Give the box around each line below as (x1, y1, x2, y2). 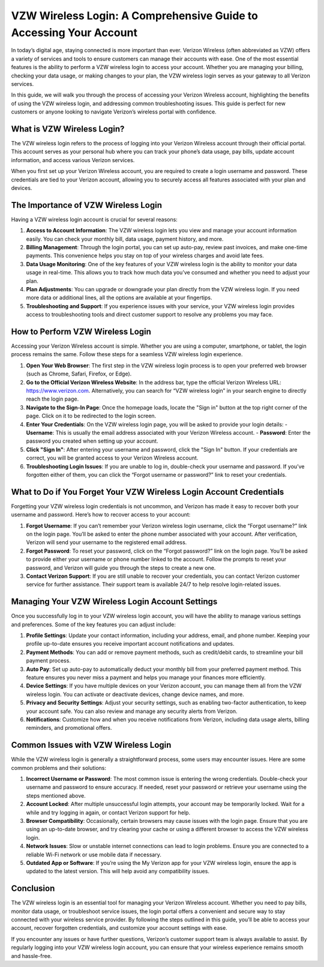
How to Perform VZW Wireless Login (11, 326, 151, 336)
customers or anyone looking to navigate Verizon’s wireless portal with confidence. (11, 108, 217, 115)
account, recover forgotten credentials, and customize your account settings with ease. (11, 924, 227, 932)
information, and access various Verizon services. (11, 156, 135, 163)
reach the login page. (26, 395, 79, 402)
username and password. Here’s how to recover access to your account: (11, 511, 191, 518)
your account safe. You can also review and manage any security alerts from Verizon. (26, 708, 238, 715)
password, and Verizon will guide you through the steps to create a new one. (26, 564, 216, 571)
